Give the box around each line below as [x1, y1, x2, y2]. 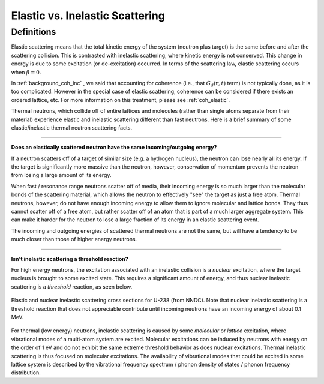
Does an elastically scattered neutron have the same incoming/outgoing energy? [11, 144, 217, 151]
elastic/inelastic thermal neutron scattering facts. [11, 124, 132, 131]
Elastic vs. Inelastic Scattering [11, 9, 165, 22]
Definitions [11, 26, 56, 37]
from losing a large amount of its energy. [11, 172, 112, 179]
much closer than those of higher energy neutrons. [11, 236, 137, 243]
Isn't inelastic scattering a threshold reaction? [11, 255, 128, 262]
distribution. [11, 369, 41, 376]
